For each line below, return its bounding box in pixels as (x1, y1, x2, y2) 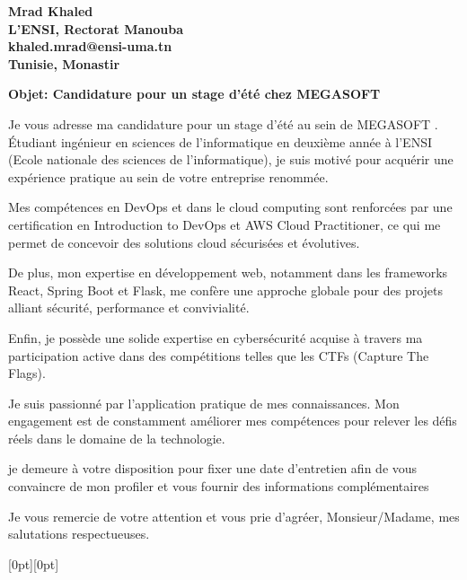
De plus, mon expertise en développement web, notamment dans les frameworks (8, 263, 448, 282)
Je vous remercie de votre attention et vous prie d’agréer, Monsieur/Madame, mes (8, 506, 460, 525)
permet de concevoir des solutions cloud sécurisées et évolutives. (8, 233, 360, 251)
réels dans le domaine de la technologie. (8, 428, 225, 447)
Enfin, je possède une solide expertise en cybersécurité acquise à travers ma (8, 328, 423, 347)
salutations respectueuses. (8, 524, 150, 543)
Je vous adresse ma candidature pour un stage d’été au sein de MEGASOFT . (8, 114, 438, 133)
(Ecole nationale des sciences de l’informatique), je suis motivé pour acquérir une (8, 150, 454, 169)
